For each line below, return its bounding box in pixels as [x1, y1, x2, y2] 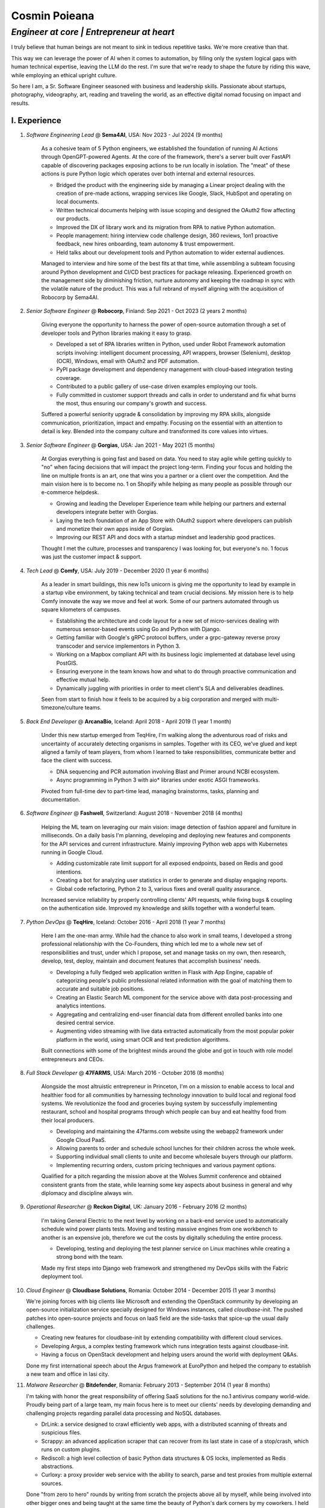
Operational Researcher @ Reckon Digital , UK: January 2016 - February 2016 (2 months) [26, 1203, 247, 1211]
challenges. [26, 1323, 55, 1330]
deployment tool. [41, 1273, 84, 1280]
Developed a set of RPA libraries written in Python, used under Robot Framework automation [56, 341, 286, 348]
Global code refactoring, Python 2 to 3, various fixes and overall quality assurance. [56, 885, 262, 892]
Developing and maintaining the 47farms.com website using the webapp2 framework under [56, 1128, 283, 1135]
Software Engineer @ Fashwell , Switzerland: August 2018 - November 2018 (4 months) [26, 809, 243, 817]
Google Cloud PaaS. [56, 1136, 107, 1143]
